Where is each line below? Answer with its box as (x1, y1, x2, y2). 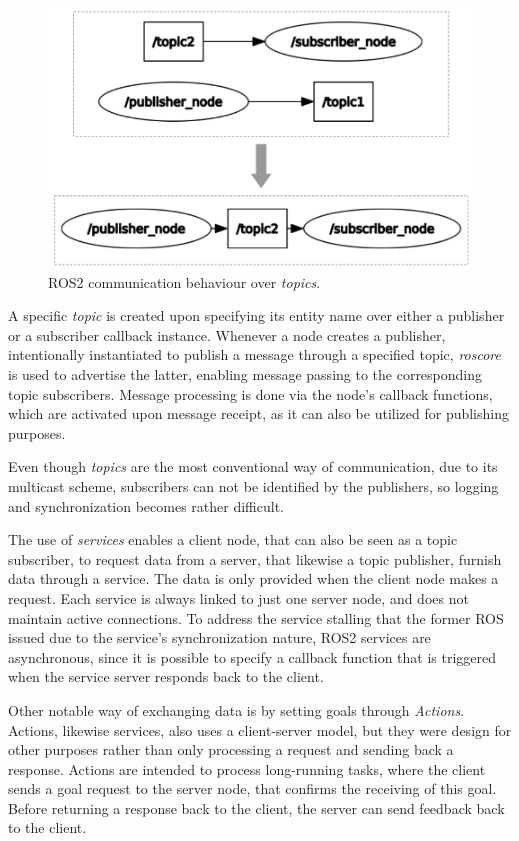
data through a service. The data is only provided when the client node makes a (8, 568, 499, 589)
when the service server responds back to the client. (8, 666, 324, 687)
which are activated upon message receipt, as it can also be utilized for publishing (8, 403, 509, 424)
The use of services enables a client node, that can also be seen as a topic (8, 529, 458, 550)
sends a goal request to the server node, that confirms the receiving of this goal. (8, 778, 497, 799)
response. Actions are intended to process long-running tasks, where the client (8, 758, 486, 779)
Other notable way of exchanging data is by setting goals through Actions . (8, 699, 465, 720)
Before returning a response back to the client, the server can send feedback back (8, 797, 505, 818)
